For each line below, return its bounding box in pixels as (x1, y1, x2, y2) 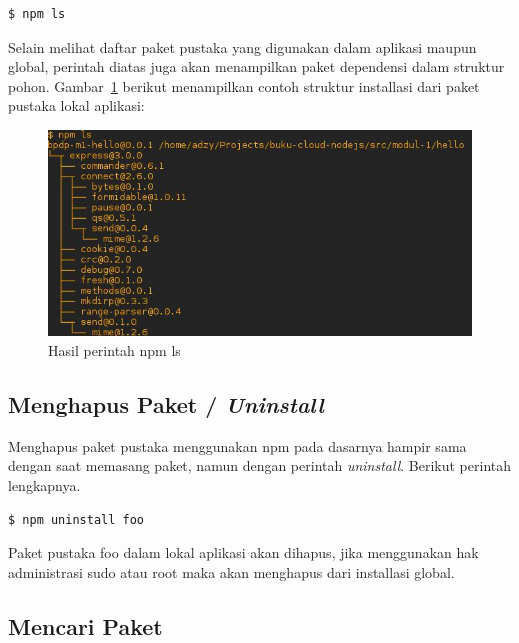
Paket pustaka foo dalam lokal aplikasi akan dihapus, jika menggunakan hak (8, 542, 479, 563)
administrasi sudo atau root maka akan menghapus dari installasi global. (8, 561, 455, 582)
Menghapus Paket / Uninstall (8, 388, 324, 419)
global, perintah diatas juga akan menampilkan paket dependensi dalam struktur (8, 56, 505, 77)
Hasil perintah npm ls (48, 340, 181, 360)
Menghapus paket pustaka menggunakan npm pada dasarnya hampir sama (8, 435, 467, 456)
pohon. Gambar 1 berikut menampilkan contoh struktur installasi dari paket (8, 75, 480, 96)
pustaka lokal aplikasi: (8, 95, 145, 116)
